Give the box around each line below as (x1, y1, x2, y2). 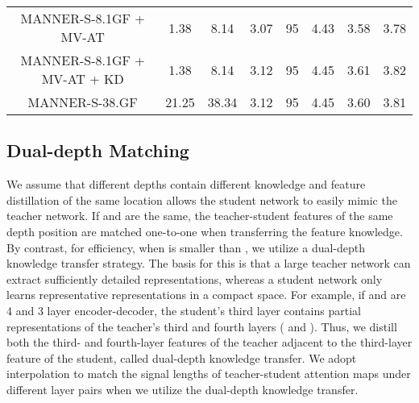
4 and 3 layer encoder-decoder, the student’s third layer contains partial (6, 301, 361, 318)
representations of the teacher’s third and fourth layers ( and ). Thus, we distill (6, 318, 397, 334)
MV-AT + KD (41, 69, 124, 88)
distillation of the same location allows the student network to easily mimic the (6, 191, 397, 208)
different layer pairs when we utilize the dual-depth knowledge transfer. (6, 380, 359, 397)
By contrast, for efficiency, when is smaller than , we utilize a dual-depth (6, 239, 366, 256)
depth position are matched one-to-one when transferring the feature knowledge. (6, 222, 403, 239)
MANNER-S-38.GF (27, 93, 138, 111)
